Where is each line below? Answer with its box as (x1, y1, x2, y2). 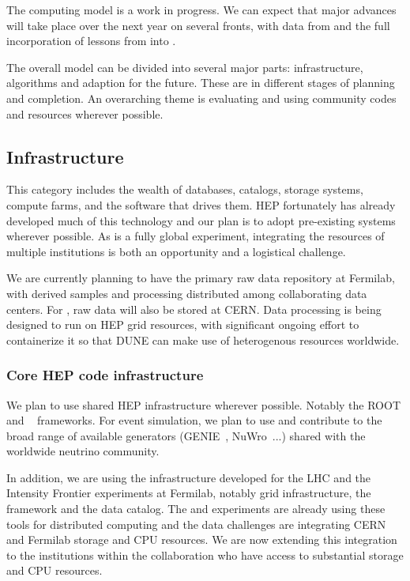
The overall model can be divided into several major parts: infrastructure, (6, 58, 363, 75)
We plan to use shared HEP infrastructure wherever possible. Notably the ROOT (6, 396, 401, 413)
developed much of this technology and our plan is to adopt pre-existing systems (6, 212, 396, 228)
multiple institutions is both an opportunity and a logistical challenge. (6, 243, 346, 259)
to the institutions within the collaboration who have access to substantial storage (6, 546, 404, 563)
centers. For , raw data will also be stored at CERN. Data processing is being (6, 300, 382, 317)
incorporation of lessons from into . (6, 32, 176, 49)
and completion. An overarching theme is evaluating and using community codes (6, 89, 397, 106)
